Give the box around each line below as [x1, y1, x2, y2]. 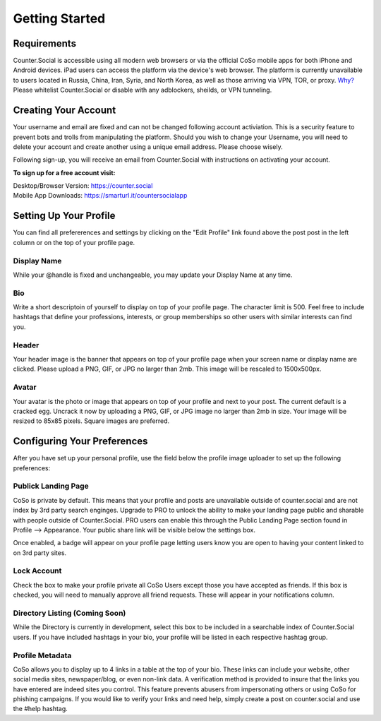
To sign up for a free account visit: [13, 168, 116, 177]
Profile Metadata [13, 650, 72, 660]
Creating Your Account [13, 105, 116, 117]
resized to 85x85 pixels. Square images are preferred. [13, 417, 170, 425]
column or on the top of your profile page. [13, 238, 135, 246]
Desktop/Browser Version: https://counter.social [13, 181, 153, 190]
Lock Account [13, 566, 62, 576]
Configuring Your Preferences [13, 435, 148, 448]
